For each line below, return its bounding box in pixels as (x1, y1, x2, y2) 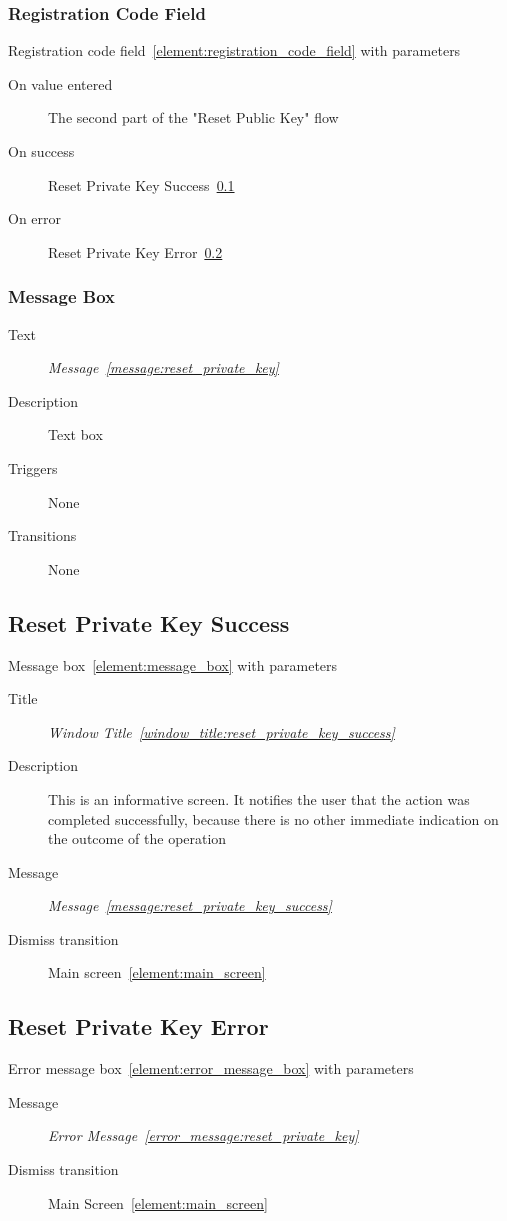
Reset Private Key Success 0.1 (48, 174, 235, 195)
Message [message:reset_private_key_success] (48, 895, 332, 916)
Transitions (8, 525, 77, 546)
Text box (48, 424, 103, 445)
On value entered (8, 73, 113, 94)
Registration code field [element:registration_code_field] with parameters (8, 40, 461, 61)
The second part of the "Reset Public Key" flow (48, 107, 339, 128)
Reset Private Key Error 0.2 (48, 241, 223, 262)
